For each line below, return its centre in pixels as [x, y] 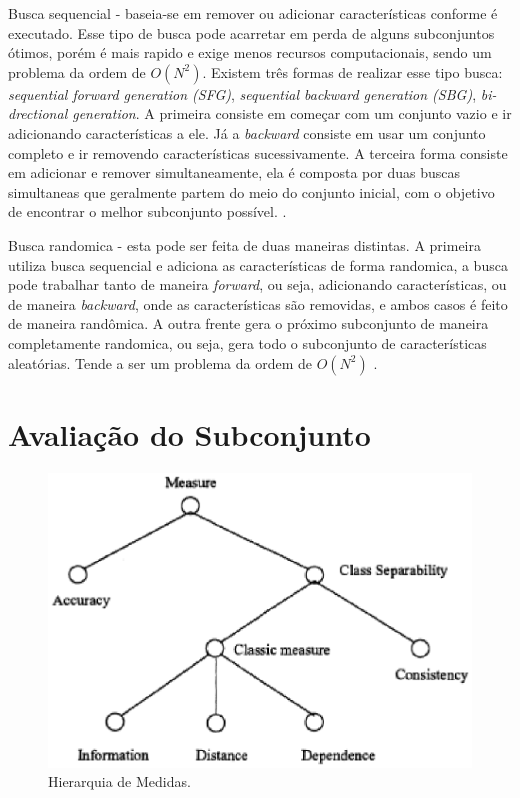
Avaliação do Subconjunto [189, 433]
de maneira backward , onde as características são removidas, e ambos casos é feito [258, 303]
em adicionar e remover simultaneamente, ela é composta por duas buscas [234, 172]
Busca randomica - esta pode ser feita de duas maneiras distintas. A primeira [245, 244]
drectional [38, 113]
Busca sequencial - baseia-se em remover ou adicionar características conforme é [253, 13]
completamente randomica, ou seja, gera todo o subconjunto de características [247, 342]
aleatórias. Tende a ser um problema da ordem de [160, 362]
